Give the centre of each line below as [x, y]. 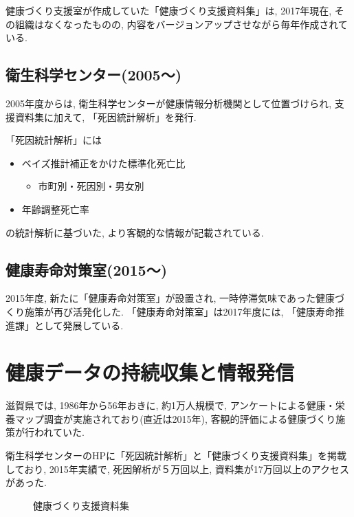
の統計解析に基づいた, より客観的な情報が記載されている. [135, 232]
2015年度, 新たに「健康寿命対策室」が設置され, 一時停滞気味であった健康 [170, 298]
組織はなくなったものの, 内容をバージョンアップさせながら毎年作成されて [181, 24]
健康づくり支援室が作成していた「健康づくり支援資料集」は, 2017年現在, [169, 10]
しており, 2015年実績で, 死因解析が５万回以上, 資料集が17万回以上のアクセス [178, 469]
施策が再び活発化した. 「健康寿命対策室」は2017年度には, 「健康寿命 [180, 311]
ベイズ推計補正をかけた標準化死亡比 [103, 163]
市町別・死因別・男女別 [91, 186]
